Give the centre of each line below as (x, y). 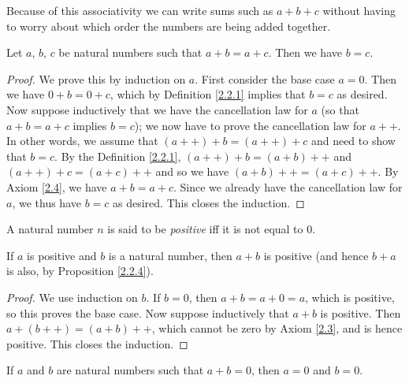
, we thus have (46, 202)
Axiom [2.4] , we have (57, 186)
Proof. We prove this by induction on (96, 78)
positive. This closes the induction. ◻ (97, 343)
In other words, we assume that (82, 141)
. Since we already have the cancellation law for (288, 186)
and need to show (353, 141)
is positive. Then (361, 312)
